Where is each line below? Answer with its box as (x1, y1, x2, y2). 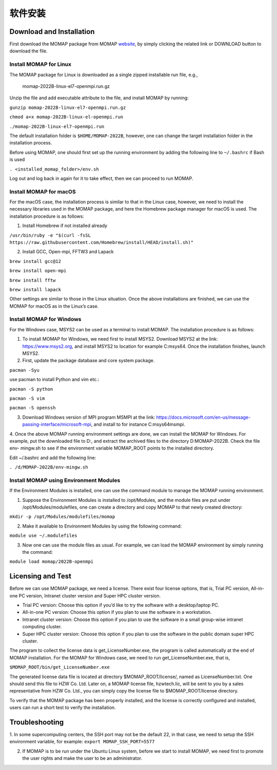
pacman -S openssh (9, 405, 56, 411)
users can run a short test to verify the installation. (9, 704, 116, 711)
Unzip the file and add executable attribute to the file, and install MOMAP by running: (9, 95, 189, 101)
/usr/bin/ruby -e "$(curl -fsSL (9, 232, 91, 238)
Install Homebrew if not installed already (22, 222, 108, 229)
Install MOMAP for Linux (9, 61, 72, 68)
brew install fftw (9, 277, 56, 283)
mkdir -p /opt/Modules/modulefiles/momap (9, 514, 115, 520)
